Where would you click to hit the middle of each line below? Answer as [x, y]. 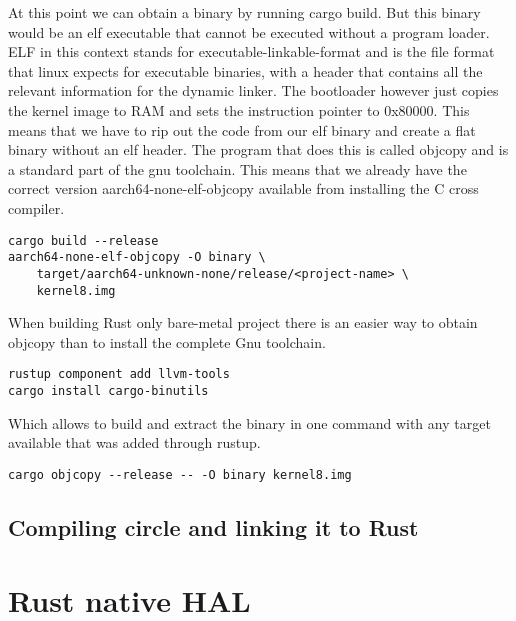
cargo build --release [83, 240]
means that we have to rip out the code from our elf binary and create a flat [242, 129]
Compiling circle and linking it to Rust [213, 526]
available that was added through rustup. [134, 442]
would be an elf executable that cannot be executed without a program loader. [249, 31]
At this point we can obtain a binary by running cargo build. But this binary [244, 12]
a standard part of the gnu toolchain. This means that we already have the [237, 168]
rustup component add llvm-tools [119, 374]
